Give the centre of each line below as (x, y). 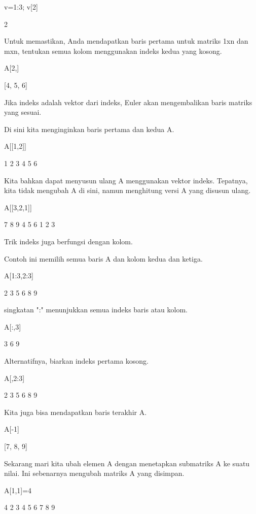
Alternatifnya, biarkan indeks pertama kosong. (76, 361)
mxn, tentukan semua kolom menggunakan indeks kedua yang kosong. (113, 51)
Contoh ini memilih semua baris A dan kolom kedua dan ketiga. (103, 258)
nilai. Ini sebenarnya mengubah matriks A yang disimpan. (94, 473)
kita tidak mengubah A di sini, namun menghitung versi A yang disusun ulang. (127, 190)
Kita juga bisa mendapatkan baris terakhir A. (76, 412)
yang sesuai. (23, 112)
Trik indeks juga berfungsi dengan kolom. (68, 241)
